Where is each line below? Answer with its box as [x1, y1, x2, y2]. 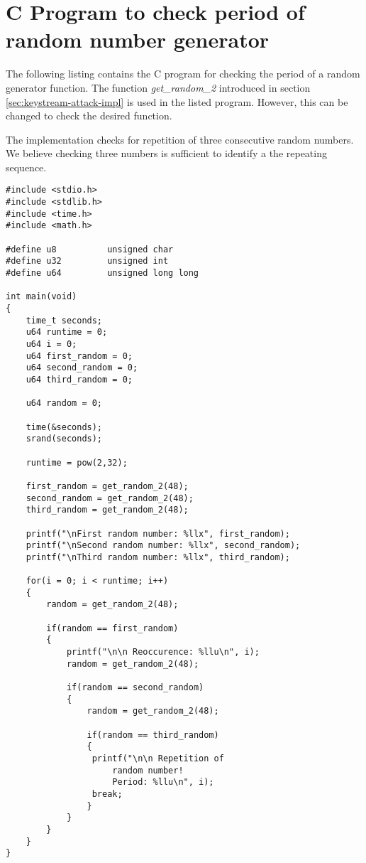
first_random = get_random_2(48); [26, 481, 189, 491]
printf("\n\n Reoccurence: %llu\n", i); [66, 647, 260, 658]
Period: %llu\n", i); [112, 777, 214, 788]
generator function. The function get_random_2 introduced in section [6, 80, 311, 95]
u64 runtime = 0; [26, 327, 108, 338]
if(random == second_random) [66, 682, 204, 693]
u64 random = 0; [26, 398, 103, 409]
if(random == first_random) [46, 623, 179, 633]
